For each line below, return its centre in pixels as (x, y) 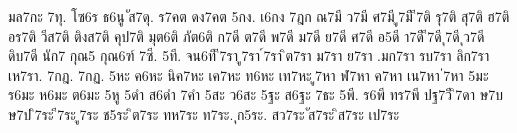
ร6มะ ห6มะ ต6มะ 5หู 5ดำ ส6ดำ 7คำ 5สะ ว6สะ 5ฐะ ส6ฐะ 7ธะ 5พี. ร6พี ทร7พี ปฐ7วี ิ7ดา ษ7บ (256, 94)
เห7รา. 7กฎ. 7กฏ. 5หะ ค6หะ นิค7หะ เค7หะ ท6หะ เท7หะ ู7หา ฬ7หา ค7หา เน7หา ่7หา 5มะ (248, 74)
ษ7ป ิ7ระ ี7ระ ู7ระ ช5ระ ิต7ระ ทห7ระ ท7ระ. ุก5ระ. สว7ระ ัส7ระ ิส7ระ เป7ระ (204, 113)
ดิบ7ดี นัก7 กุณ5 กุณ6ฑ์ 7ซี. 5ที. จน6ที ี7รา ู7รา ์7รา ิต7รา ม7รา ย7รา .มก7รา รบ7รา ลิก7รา (249, 55)
